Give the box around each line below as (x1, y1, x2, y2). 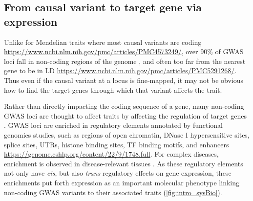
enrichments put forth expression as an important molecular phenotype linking (4, 177, 239, 187)
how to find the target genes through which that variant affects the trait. (4, 84, 222, 95)
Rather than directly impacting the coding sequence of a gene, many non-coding (4, 101, 244, 111)
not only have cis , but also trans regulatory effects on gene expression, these (4, 168, 232, 178)
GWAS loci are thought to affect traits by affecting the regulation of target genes (4, 110, 247, 121)
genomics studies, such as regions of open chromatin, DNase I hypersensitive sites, (4, 129, 250, 140)
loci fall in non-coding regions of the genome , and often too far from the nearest (4, 56, 246, 66)
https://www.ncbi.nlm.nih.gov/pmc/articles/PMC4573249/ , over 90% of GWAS (4, 46, 244, 57)
